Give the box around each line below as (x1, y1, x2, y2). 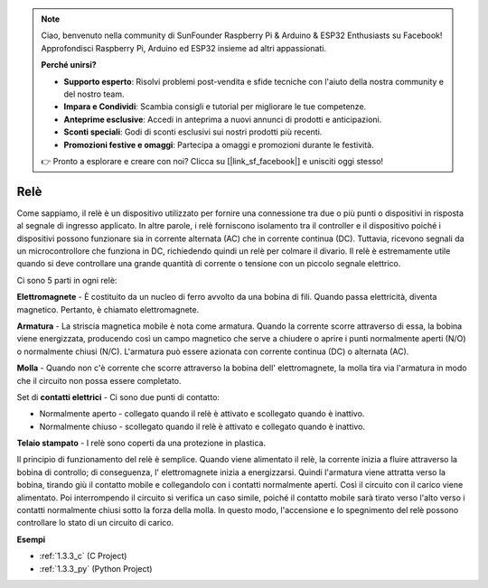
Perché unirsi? (41, 60, 97, 70)
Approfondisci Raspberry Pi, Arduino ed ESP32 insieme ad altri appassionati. (41, 42, 327, 53)
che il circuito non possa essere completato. (16, 375, 182, 386)
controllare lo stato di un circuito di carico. (16, 518, 174, 528)
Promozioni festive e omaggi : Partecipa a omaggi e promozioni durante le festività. (63, 139, 374, 150)
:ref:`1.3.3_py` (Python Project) (39, 563, 153, 574)
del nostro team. (63, 89, 125, 99)
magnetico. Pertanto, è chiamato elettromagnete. (16, 303, 200, 315)
